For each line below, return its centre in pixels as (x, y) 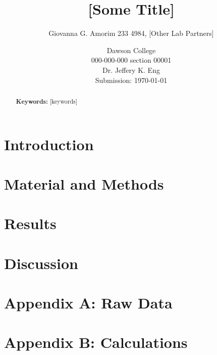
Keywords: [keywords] (46, 101)
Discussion (41, 263)
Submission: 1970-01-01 (131, 80)
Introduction (49, 144)
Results (30, 223)
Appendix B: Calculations (96, 342)
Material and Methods (84, 183)
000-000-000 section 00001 (131, 60)
